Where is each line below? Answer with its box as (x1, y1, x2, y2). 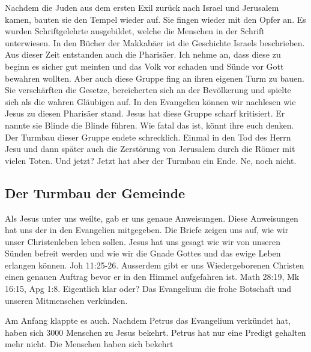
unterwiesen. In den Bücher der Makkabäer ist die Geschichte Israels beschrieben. (5, 36, 305, 49)
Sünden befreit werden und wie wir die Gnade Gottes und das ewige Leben (5, 247, 281, 259)
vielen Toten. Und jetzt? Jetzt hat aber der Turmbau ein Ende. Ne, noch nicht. (5, 154, 297, 166)
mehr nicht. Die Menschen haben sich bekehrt (5, 338, 174, 350)
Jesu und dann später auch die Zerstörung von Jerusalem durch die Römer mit (5, 142, 295, 155)
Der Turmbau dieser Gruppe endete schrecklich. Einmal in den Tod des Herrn (5, 130, 291, 143)
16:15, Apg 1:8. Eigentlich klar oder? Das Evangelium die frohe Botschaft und (5, 282, 292, 295)
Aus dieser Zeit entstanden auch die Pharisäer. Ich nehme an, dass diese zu (5, 48, 281, 61)
